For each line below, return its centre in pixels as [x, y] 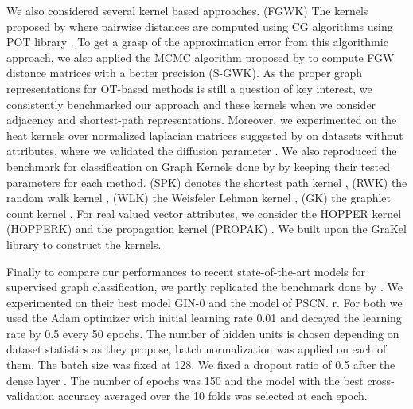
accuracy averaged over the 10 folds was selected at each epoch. [212, 396]
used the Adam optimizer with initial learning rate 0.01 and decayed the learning [204, 318]
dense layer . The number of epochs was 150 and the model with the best [185, 380]
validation [31, 396]
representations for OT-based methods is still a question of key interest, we [189, 88]
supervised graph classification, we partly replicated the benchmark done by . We [205, 287]
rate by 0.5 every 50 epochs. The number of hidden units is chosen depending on [203, 333]
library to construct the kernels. [84, 244]
